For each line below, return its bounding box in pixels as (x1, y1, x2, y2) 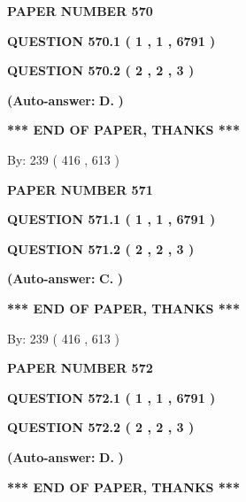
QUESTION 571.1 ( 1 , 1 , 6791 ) (7, 210, 216, 228)
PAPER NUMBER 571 (7, 180, 153, 198)
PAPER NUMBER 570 (7, 2, 153, 19)
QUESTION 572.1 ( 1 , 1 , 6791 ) (7, 388, 216, 406)
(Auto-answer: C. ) (7, 269, 124, 288)
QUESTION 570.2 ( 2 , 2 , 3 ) (7, 61, 195, 80)
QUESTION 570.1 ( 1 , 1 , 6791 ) (7, 31, 216, 50)
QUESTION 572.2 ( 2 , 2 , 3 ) (7, 418, 195, 436)
